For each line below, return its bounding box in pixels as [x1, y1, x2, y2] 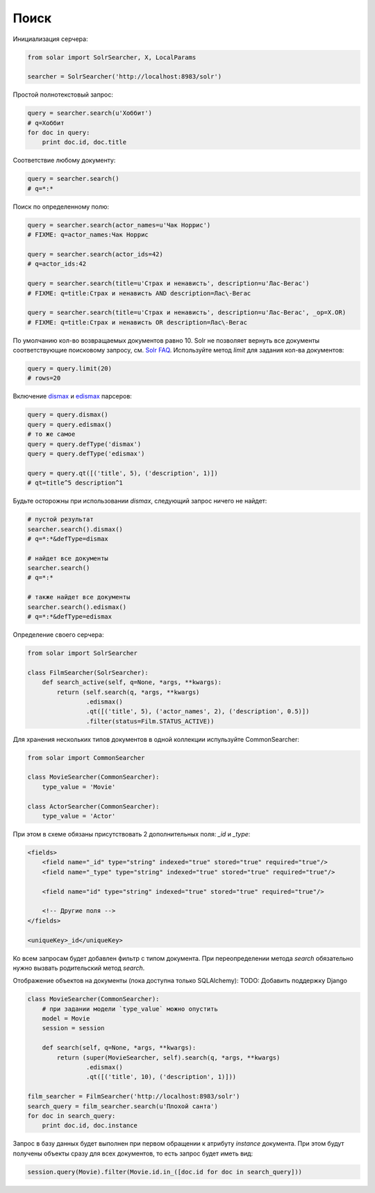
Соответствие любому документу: [12, 156, 116, 165]
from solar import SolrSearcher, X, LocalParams [27, 53, 197, 61]
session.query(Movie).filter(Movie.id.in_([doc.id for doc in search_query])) [27, 1168, 302, 1176]
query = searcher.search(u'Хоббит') [27, 109, 153, 117]
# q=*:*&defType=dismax [27, 535, 109, 542]
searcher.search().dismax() [27, 525, 123, 533]
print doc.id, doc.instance [42, 1121, 138, 1130]
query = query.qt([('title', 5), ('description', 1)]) [27, 469, 218, 477]
